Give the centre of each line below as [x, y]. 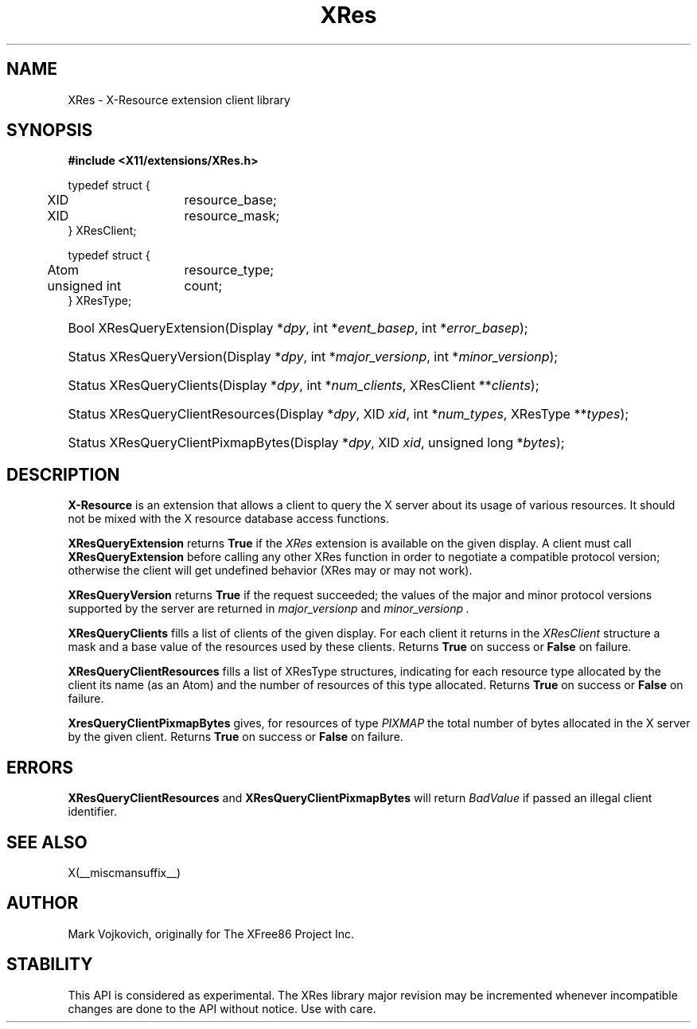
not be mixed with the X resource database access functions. [228, 519]
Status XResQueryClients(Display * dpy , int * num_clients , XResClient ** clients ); [304, 386]
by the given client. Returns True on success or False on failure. [236, 737]
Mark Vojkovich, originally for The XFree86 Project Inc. [211, 934]
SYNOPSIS [50, 131]
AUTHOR [43, 903]
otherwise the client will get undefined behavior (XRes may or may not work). [270, 571]
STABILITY [50, 965]
